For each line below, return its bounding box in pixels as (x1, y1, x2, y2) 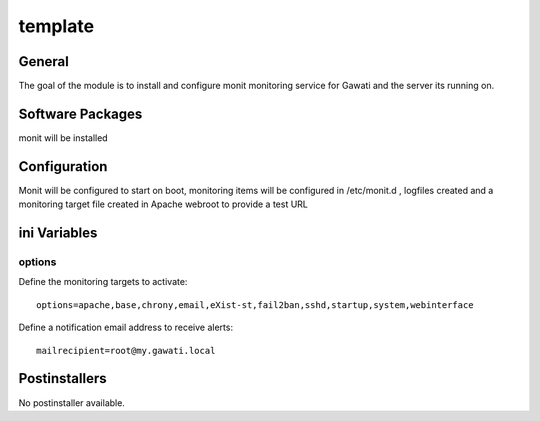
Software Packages (18, 105, 143, 122)
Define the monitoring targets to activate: (18, 276, 188, 288)
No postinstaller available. (18, 396, 125, 409)
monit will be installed (18, 131, 109, 144)
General (18, 53, 70, 70)
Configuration (18, 158, 108, 175)
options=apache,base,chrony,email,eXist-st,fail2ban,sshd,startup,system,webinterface (36, 299, 474, 310)
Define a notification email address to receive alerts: (18, 321, 234, 334)
